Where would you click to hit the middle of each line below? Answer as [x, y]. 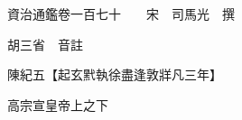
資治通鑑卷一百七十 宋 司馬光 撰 [121, 14]
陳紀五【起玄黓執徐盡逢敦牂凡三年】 [114, 74]
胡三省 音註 [45, 44]
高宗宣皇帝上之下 [57, 104]
